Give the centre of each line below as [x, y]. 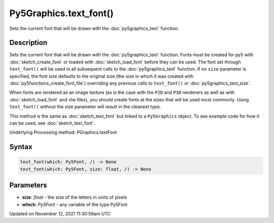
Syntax [21, 147]
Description [28, 43]
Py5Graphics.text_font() [61, 13]
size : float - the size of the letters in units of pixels [75, 197]
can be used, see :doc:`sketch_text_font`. [53, 123]
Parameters [28, 185]
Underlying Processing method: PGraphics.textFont [63, 132]
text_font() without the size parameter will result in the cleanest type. [85, 107]
